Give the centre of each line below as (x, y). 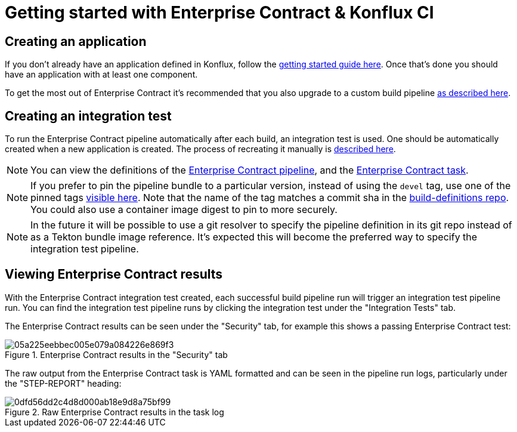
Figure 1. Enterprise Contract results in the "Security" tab (116, 354)
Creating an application (76, 41)
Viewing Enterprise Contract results (114, 274)
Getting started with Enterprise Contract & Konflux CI (219, 13)
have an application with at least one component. (101, 75)
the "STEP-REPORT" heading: (63, 383)
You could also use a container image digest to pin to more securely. (184, 210)
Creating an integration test (88, 116)
